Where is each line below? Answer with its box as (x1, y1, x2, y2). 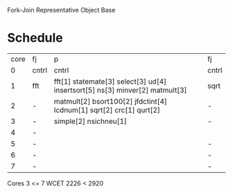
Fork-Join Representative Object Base (7, 6, 116, 14)
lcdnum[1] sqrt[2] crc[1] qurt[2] (53, 105, 161, 115)
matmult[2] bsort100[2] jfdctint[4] (53, 96, 168, 106)
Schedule (7, 30, 64, 46)
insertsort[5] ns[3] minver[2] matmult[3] (53, 85, 187, 95)
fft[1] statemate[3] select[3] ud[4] (53, 76, 167, 86)
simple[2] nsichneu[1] (53, 116, 127, 126)
